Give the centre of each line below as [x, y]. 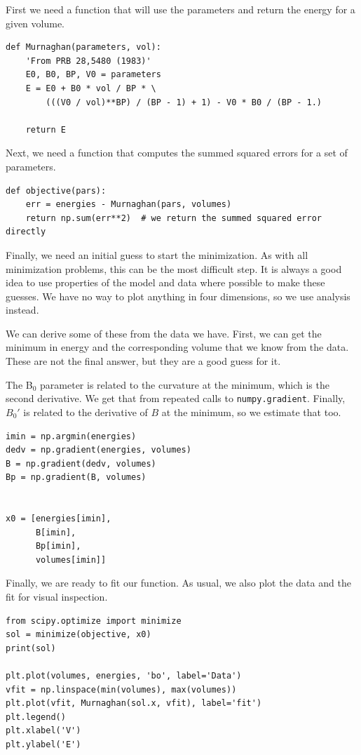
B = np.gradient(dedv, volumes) [81, 463]
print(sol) [31, 648]
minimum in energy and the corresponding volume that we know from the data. [177, 347]
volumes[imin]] [71, 560]
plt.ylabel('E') [43, 744]
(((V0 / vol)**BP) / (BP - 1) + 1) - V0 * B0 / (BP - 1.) [184, 102]
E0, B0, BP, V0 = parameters [93, 75]
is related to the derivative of [86, 412]
